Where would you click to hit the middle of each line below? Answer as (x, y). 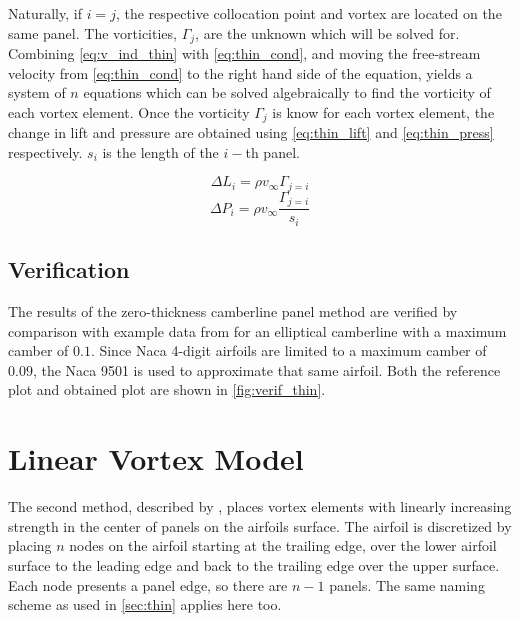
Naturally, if (45, 13)
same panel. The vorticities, (92, 32)
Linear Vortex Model (156, 458)
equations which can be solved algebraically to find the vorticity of (287, 92)
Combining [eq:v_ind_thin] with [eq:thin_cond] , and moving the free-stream (244, 53)
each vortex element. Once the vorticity (129, 111)
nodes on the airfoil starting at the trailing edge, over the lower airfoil (283, 545)
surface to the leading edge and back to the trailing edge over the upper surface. (254, 564)
